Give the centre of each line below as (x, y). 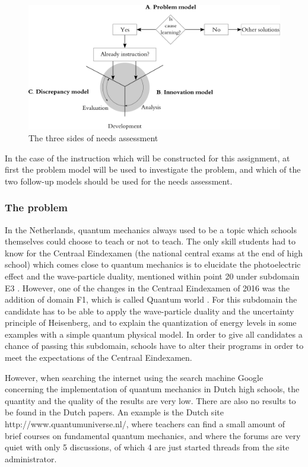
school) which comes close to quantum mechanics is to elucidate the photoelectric (153, 264)
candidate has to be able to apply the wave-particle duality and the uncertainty (150, 311)
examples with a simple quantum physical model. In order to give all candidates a (154, 334)
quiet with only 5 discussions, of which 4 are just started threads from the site (147, 447)
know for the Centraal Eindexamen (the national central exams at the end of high (154, 252)
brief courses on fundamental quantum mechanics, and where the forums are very (153, 435)
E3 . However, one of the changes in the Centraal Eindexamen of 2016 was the (147, 287)
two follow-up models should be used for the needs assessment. (119, 181)
